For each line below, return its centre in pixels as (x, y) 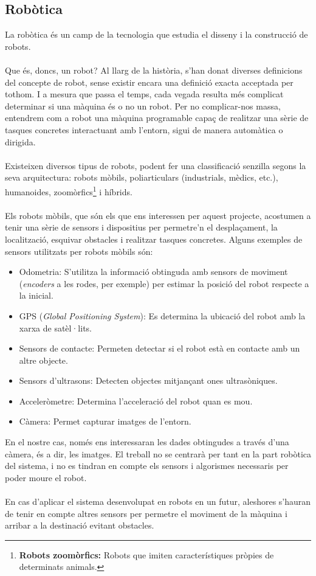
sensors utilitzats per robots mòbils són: (79, 251)
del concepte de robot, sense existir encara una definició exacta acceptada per (149, 82)
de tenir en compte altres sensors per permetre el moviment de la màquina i (146, 513)
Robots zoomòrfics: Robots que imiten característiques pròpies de (146, 554)
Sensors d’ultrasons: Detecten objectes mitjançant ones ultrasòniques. (148, 380)
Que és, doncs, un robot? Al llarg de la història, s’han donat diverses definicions (154, 70)
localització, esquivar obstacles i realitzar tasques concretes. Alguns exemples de (154, 239)
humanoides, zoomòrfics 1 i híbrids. (69, 190)
